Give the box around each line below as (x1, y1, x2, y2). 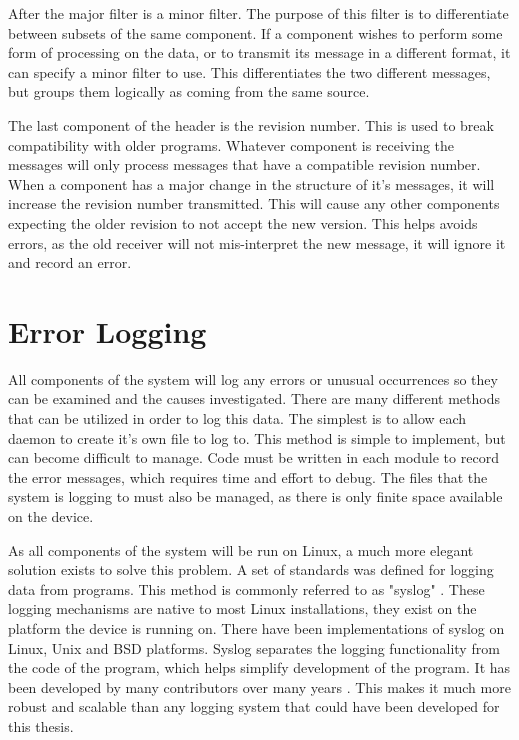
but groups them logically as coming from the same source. (8, 81, 370, 102)
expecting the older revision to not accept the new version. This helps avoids (8, 212, 478, 233)
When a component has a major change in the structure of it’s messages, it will (8, 173, 495, 194)
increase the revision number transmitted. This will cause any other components (8, 193, 500, 214)
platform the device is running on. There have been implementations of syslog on (8, 617, 505, 638)
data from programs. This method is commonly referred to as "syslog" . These (8, 578, 485, 599)
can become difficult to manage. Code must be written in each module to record (8, 447, 499, 468)
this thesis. (8, 715, 74, 736)
